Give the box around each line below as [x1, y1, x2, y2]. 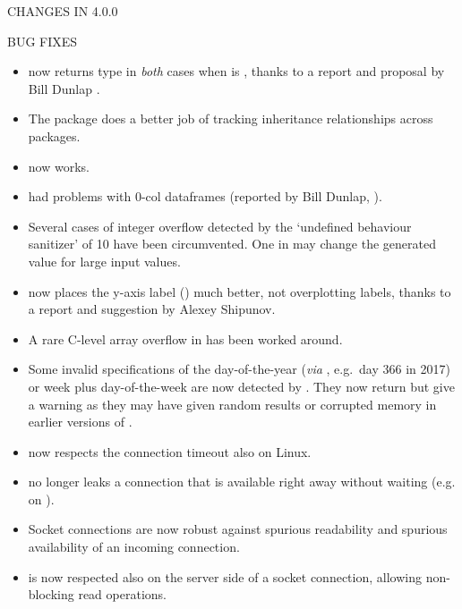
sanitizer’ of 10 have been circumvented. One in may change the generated [28, 234, 436, 253]
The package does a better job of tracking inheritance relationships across [28, 109, 433, 128]
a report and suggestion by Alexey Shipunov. [28, 300, 276, 318]
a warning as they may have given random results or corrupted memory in [28, 394, 437, 413]
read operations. [78, 585, 167, 604]
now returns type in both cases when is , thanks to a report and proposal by [28, 62, 445, 80]
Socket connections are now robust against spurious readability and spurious [28, 520, 448, 538]
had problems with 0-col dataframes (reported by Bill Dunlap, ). [28, 187, 382, 206]
